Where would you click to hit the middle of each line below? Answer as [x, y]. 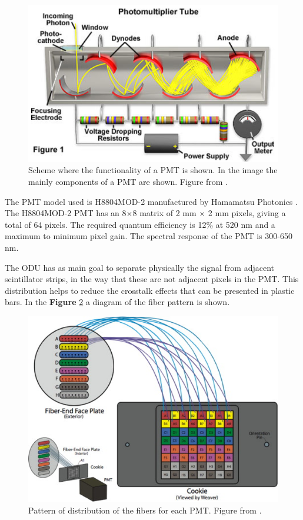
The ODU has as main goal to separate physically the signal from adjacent [139, 267]
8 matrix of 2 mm [164, 213]
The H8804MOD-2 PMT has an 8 [66, 213]
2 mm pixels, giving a [247, 213]
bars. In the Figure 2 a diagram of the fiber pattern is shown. [117, 302]
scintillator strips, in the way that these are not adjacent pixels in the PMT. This [152, 279]
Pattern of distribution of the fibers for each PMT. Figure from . [145, 510]
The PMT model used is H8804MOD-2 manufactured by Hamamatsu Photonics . [151, 201]
